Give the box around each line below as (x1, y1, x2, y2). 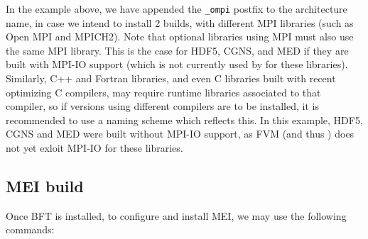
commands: (6, 222, 55, 237)
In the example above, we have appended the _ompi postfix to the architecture (6, 1, 347, 16)
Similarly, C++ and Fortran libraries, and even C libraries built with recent (6, 71, 336, 86)
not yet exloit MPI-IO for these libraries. (6, 140, 183, 155)
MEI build (6, 174, 84, 196)
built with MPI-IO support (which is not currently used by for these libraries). (6, 57, 348, 72)
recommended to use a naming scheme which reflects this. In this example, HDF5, (6, 112, 363, 127)
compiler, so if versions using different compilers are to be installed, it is (6, 99, 319, 113)
